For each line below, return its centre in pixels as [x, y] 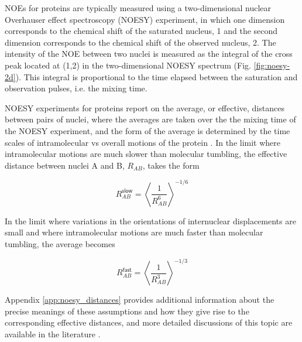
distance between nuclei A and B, [65, 165]
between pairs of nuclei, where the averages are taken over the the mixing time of [150, 119]
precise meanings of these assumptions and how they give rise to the [127, 311]
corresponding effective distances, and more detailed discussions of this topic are [149, 322]
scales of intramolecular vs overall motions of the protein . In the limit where [143, 142]
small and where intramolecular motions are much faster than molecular [134, 232]
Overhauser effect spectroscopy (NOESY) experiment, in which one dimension [145, 19]
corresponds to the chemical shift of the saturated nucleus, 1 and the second [141, 31]
